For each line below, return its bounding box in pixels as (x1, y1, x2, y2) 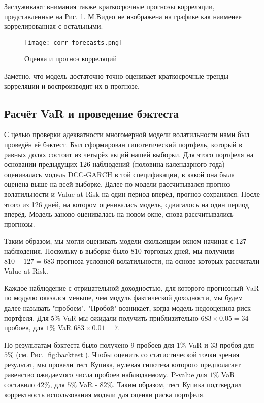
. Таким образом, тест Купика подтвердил (113, 379, 242, 390)
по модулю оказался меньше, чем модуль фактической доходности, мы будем (4, 292, 243, 303)
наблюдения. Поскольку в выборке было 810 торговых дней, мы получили (4, 245, 234, 256)
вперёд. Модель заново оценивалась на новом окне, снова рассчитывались (4, 209, 234, 219)
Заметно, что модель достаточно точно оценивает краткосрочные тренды (4, 71, 229, 81)
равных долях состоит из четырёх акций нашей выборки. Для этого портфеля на (4, 149, 253, 159)
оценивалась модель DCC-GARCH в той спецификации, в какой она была (4, 169, 235, 179)
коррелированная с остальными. (4, 21, 103, 31)
